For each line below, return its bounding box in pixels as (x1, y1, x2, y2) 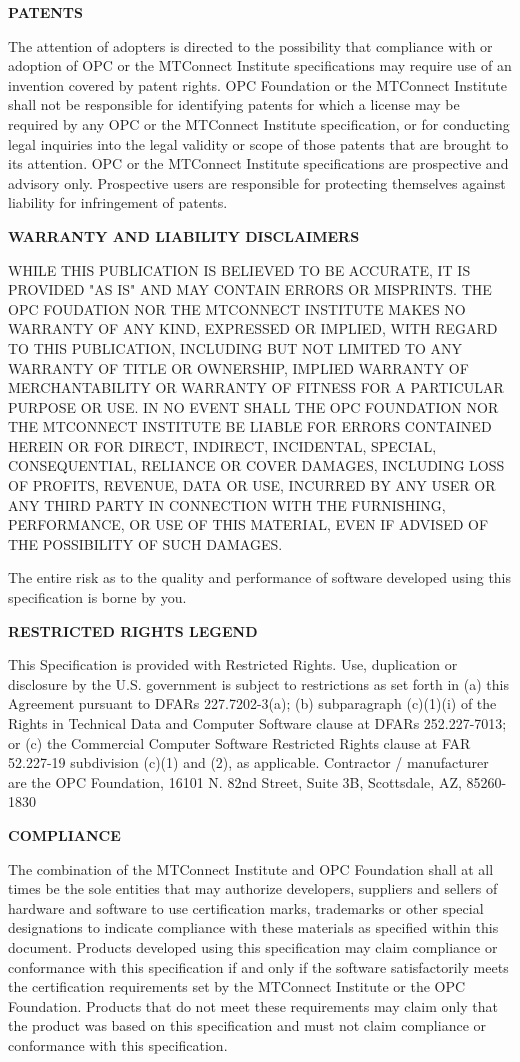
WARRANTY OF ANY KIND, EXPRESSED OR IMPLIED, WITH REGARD (8, 318, 498, 339)
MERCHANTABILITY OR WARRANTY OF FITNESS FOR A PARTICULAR (8, 377, 504, 398)
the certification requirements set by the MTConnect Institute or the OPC (8, 976, 466, 997)
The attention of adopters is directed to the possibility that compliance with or (8, 35, 493, 56)
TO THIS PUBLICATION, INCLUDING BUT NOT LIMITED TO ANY (8, 337, 463, 358)
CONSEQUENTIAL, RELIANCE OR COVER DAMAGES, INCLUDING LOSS (8, 455, 505, 476)
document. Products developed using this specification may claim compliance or (8, 936, 498, 957)
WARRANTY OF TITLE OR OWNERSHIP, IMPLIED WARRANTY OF (8, 357, 469, 378)
